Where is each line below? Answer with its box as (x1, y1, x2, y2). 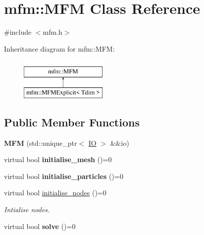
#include (4, 27, 32, 37)
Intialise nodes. (4, 204, 50, 215)
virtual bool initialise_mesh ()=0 (4, 154, 112, 165)
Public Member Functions (4, 114, 140, 129)
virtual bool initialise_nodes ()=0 (4, 187, 106, 198)
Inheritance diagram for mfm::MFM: (4, 43, 115, 54)
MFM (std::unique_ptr (4, 137, 77, 148)
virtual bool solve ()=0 (4, 221, 76, 231)
